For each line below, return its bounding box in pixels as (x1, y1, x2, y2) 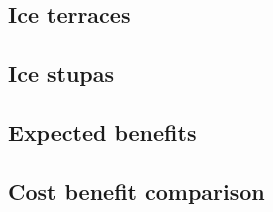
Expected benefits (8, 116, 197, 147)
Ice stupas (8, 58, 115, 89)
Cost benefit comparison (8, 175, 265, 206)
